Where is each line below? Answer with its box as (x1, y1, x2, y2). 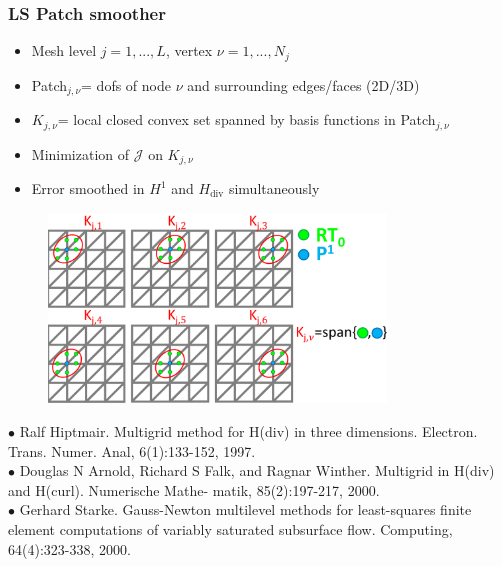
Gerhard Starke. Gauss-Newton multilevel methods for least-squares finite (19, 499, 472, 520)
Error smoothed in (31, 178, 145, 199)
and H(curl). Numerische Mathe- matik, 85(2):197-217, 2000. (8, 479, 380, 500)
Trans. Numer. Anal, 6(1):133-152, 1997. (8, 440, 256, 461)
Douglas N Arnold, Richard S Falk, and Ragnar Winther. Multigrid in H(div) (19, 460, 495, 481)
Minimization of (31, 143, 130, 164)
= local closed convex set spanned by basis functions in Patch (57, 109, 436, 130)
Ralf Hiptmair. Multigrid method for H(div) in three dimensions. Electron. (19, 421, 478, 441)
